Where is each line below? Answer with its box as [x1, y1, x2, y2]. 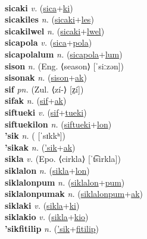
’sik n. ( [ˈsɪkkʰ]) [5, 129, 65, 142]
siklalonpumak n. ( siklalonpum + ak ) [5, 187, 143, 200]
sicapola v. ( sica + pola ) [5, 36, 92, 49]
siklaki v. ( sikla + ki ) [5, 199, 80, 211]
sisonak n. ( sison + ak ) [5, 71, 87, 84]
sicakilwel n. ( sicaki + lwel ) [5, 24, 105, 37]
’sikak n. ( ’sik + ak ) [5, 141, 76, 153]
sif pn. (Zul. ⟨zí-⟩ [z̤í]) [5, 82, 84, 95]
